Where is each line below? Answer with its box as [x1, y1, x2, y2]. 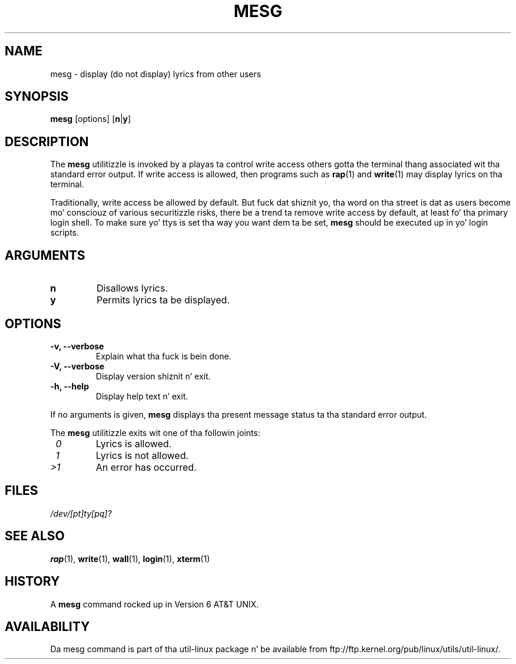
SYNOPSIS [5, 89, 69, 104]
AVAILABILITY [5, 619, 90, 634]
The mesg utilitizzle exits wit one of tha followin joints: [50, 427, 260, 438]
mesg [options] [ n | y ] [50, 114, 131, 124]
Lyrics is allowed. [95, 437, 172, 450]
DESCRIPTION [5, 134, 89, 149]
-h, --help [50, 381, 89, 391]
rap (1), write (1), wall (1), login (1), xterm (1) [50, 553, 210, 564]
